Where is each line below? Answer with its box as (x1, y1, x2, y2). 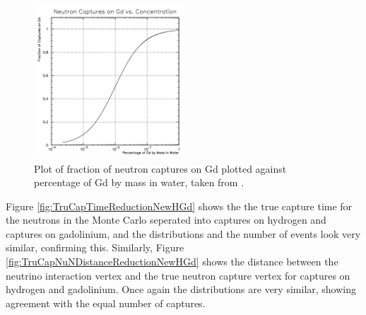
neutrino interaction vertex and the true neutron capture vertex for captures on (6, 268, 350, 282)
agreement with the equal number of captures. (6, 295, 206, 310)
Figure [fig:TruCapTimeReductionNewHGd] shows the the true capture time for (6, 198, 353, 213)
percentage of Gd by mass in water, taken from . (34, 175, 244, 190)
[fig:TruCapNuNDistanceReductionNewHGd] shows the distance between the (6, 254, 338, 269)
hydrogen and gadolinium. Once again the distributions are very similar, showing (6, 282, 357, 297)
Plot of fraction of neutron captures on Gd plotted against (34, 161, 287, 176)
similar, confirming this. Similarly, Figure (6, 240, 184, 255)
